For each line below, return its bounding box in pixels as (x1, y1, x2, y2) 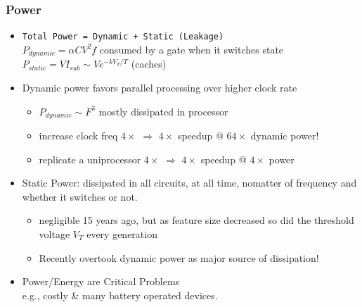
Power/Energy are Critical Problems (22, 274, 180, 289)
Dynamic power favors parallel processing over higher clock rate (22, 80, 297, 94)
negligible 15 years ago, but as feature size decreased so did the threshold (39, 213, 354, 227)
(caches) (131, 56, 167, 71)
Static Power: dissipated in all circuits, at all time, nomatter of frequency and (22, 175, 357, 190)
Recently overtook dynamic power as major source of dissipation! (39, 250, 319, 265)
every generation (86, 226, 157, 241)
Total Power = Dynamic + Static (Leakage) (22, 32, 224, 42)
